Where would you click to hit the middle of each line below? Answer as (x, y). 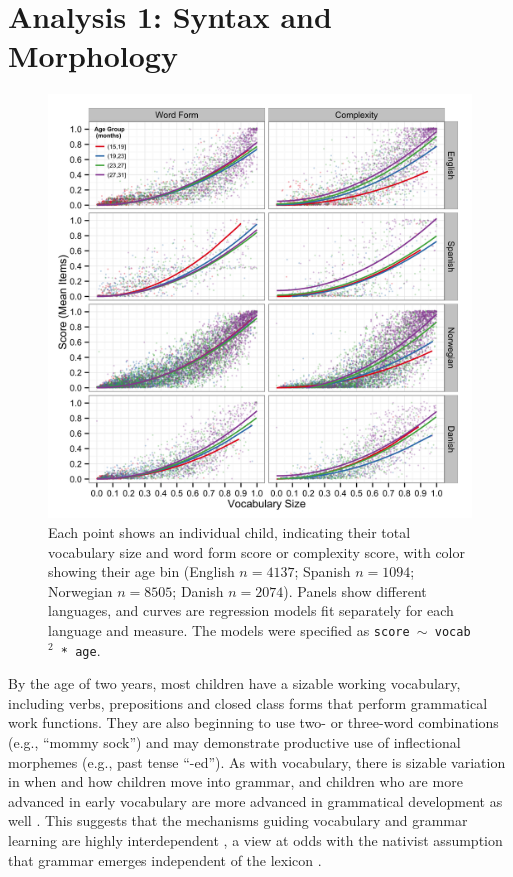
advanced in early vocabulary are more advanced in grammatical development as (255, 800)
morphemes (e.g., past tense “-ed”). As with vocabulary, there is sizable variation (257, 761)
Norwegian (80, 590)
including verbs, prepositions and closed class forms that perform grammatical (248, 702)
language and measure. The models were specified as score (229, 629)
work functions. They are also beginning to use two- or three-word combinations (253, 722)
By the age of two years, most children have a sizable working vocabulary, (234, 683)
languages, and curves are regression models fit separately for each (251, 610)
